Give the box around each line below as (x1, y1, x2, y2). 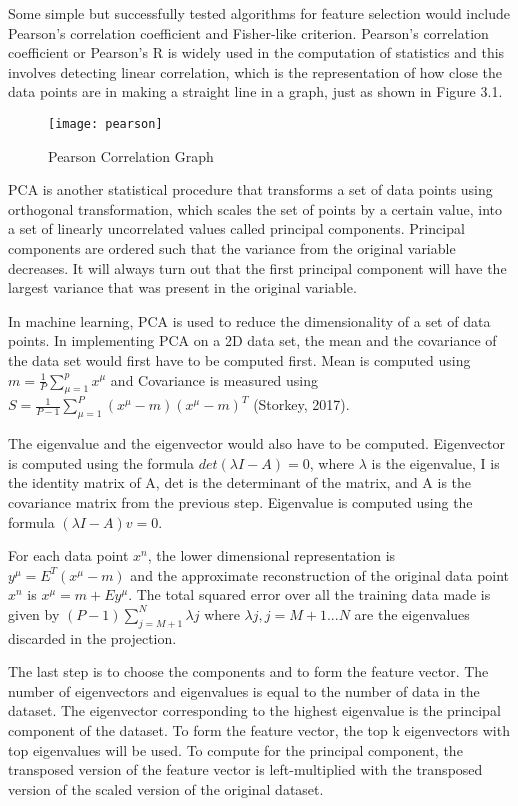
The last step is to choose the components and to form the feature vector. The (8, 661, 489, 682)
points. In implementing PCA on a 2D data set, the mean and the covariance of (8, 330, 497, 351)
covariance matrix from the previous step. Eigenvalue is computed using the (8, 491, 473, 512)
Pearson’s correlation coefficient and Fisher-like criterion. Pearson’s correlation (8, 22, 489, 43)
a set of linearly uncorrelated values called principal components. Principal (8, 218, 465, 239)
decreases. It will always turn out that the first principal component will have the (8, 257, 507, 278)
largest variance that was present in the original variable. (8, 277, 357, 298)
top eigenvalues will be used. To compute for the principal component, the (8, 739, 463, 760)
